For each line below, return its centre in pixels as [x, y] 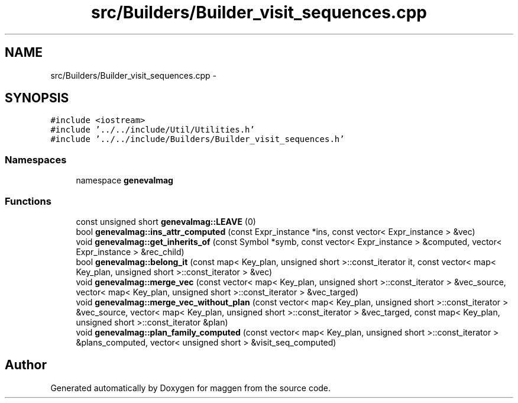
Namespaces [36, 159]
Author [26, 365]
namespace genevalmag [124, 180]
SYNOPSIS [37, 98]
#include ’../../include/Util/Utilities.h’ [153, 130]
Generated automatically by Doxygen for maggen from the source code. [191, 388]
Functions [28, 201]
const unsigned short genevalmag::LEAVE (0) [166, 221]
